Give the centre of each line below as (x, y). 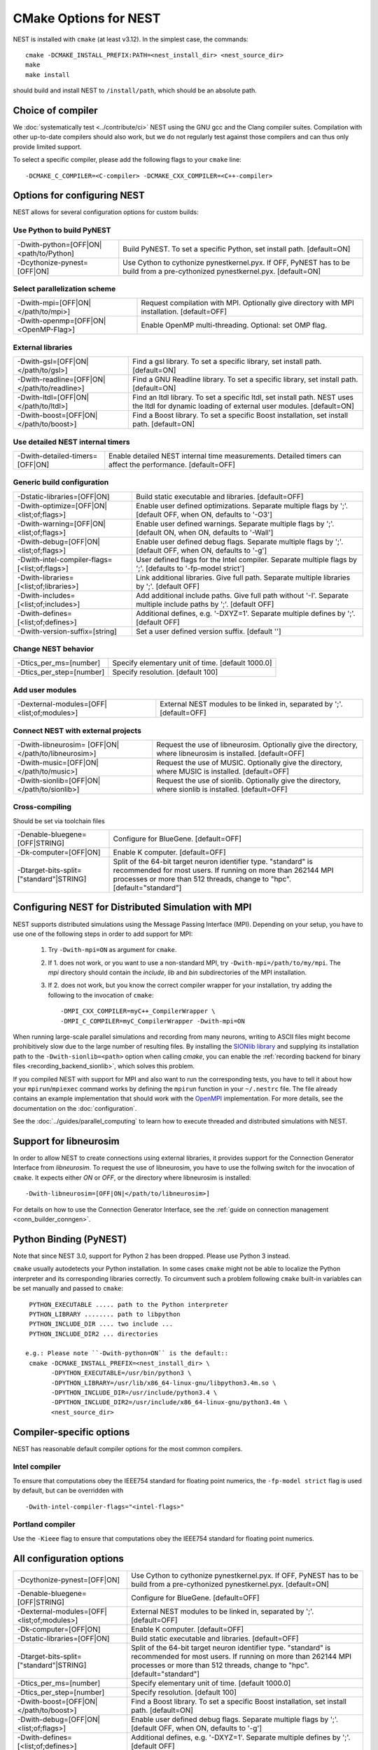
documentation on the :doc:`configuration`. (75, 1108)
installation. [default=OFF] (184, 311)
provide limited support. (47, 146)
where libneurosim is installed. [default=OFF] (230, 753)
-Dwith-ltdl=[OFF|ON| (53, 398)
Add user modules (45, 689)
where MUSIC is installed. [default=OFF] (223, 771)
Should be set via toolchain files (59, 821)
